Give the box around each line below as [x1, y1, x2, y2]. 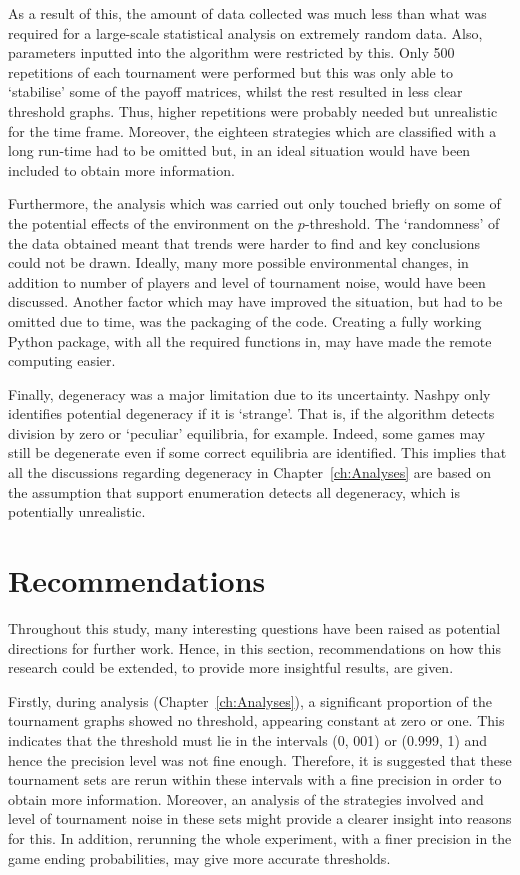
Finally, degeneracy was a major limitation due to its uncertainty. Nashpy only [8, 383, 491, 404]
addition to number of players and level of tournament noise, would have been [8, 271, 486, 292]
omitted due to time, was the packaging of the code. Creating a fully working [8, 310, 482, 331]
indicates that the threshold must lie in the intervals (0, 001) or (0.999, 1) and [8, 729, 488, 750]
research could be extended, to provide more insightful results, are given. [8, 657, 454, 678]
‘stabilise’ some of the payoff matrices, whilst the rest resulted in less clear [8, 81, 463, 102]
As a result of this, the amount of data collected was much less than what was [8, 3, 487, 23]
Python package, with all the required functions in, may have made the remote [8, 330, 492, 351]
